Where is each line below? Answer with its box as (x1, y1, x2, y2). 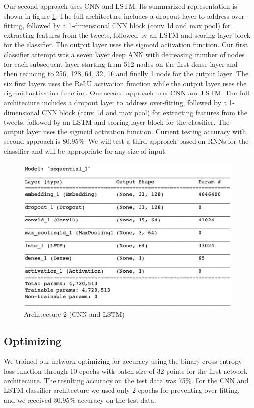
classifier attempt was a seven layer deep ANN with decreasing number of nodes (4, 49, 245, 59)
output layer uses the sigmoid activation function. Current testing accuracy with (4, 126, 246, 136)
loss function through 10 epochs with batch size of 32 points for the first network (4, 366, 248, 376)
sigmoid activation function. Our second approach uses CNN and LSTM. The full (4, 88, 249, 98)
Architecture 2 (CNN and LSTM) (24, 309, 125, 319)
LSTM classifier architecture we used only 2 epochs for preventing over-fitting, (4, 385, 240, 395)
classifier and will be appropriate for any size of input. (4, 145, 167, 156)
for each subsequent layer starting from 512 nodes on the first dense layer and (4, 59, 238, 69)
